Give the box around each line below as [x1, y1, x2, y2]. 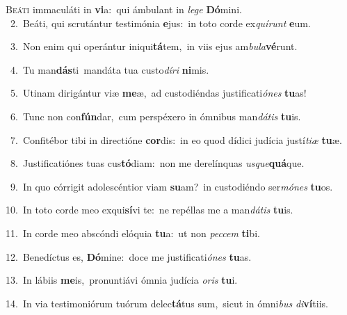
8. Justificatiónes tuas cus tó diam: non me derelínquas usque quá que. [10, 156, 305, 170]
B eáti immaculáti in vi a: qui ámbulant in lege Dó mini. [6, 2, 242, 16]
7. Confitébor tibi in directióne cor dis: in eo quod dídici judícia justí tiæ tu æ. [10, 132, 342, 147]
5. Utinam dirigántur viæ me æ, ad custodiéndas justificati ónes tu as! [10, 86, 307, 100]
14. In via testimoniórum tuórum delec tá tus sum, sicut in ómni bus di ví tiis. [6, 296, 328, 310]
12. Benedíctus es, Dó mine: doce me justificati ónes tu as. [6, 249, 252, 264]
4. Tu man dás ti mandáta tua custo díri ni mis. [10, 62, 209, 76]
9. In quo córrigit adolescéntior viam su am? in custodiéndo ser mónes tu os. [10, 179, 333, 193]
